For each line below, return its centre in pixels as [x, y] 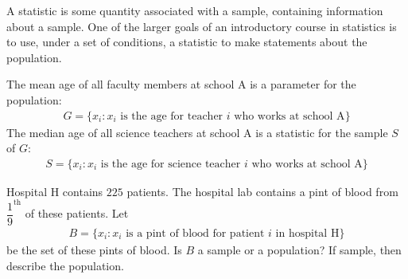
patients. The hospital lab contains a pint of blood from [262, 191]
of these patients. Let [77, 213]
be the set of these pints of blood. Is [94, 250]
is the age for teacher [172, 116]
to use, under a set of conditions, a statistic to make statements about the [187, 42]
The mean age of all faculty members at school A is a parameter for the [181, 84]
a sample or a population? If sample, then [299, 250]
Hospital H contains [55, 191]
